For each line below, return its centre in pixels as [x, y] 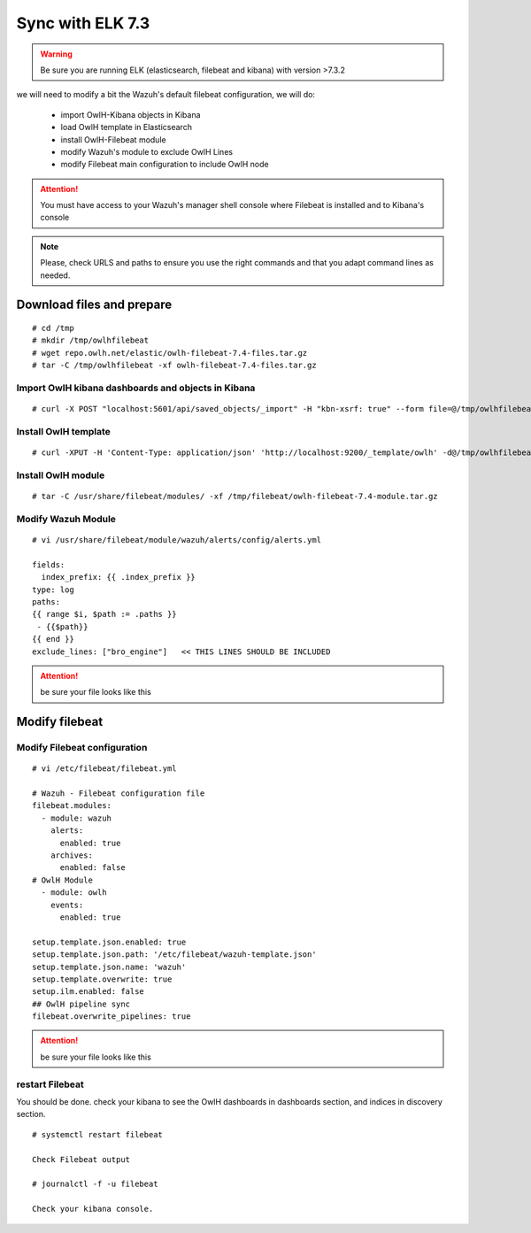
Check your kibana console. [93, 1209]
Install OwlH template [63, 431]
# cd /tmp [53, 328]
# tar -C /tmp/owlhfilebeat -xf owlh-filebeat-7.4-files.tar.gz [175, 366]
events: [67, 905]
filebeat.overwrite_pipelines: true [112, 1017]
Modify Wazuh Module [66, 519]
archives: [71, 855]
